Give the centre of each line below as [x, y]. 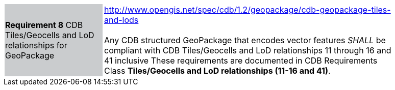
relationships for [36, 45]
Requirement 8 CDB [44, 25]
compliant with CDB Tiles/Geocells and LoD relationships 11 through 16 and [248, 50]
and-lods [121, 20]
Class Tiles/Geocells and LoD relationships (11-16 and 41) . [217, 71]
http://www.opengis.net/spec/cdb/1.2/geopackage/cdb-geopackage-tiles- [248, 10]
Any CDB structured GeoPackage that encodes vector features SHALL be [245, 40]
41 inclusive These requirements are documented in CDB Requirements [241, 61]
